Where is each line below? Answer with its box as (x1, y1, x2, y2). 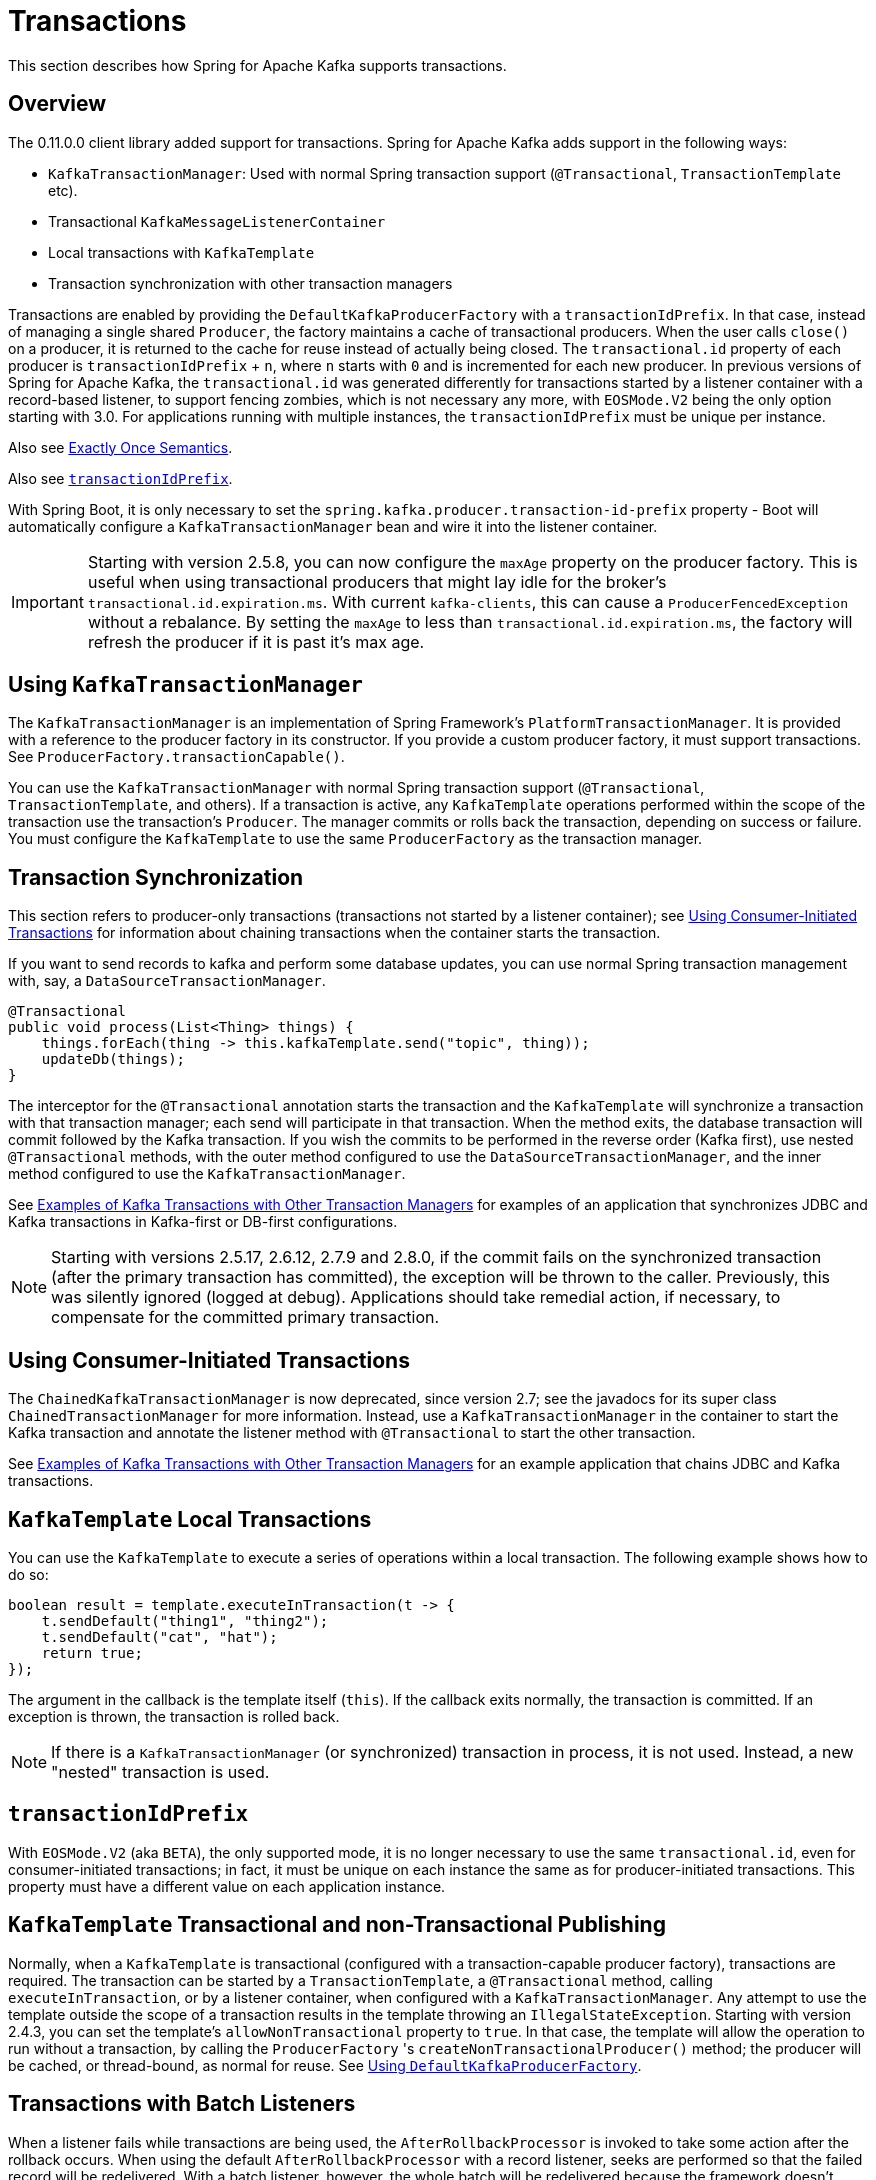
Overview (8, 91, 107, 117)
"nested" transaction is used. (51, 1761, 270, 1782)
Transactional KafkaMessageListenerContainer (48, 212, 386, 230)
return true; (41, 1644, 143, 1661)
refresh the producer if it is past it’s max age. (87, 631, 425, 652)
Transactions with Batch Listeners (8, 2091, 356, 2117)
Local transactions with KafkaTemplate (48, 243, 315, 261)
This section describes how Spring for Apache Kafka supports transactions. (8, 56, 507, 74)
